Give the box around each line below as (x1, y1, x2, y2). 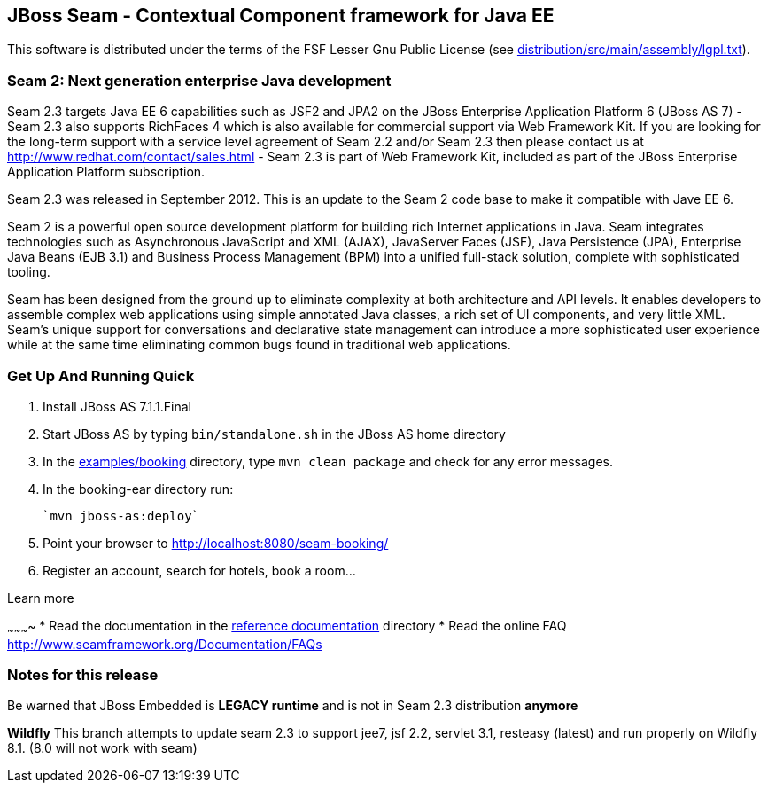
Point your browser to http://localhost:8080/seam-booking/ (43, 535, 389, 551)
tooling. (7, 264, 50, 280)
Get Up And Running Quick (7, 366, 195, 385)
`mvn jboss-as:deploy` (43, 508, 200, 523)
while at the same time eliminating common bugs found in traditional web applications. (7, 337, 511, 353)
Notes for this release (7, 666, 159, 684)
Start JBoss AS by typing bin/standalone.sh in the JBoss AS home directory (43, 426, 506, 442)
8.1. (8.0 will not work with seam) (7, 740, 198, 756)
